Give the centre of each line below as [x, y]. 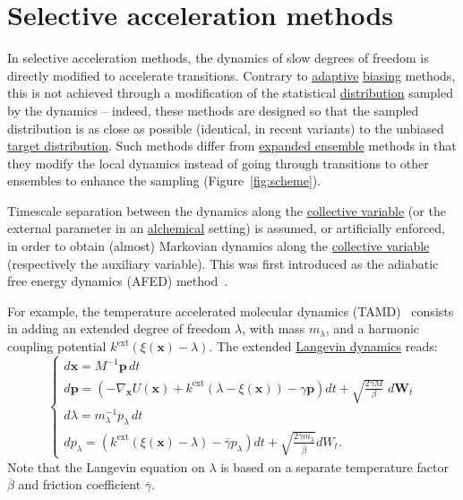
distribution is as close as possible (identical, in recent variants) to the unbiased [226, 128]
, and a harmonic [373, 328]
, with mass [274, 328]
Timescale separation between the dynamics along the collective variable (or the [227, 210]
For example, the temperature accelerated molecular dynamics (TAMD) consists [231, 310]
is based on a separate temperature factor [334, 466]
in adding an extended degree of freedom [119, 328]
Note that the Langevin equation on [106, 466]
